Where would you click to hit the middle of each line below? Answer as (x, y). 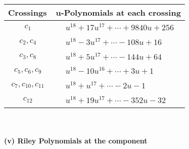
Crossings (28, 12)
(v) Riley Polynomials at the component (76, 141)
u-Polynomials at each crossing (118, 12)
